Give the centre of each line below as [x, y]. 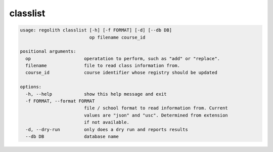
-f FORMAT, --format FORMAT [60, 101]
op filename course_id [117, 37]
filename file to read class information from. [103, 66]
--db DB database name [72, 137]
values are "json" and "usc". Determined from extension [156, 115]
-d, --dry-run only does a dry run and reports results [107, 129]
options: [31, 87]
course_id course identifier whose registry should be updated [121, 73]
